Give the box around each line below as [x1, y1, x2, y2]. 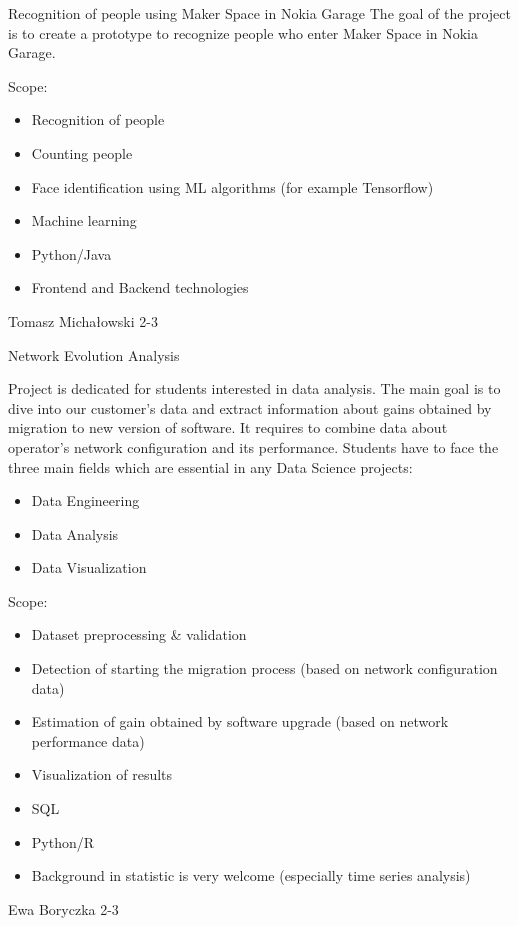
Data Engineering [31, 490, 140, 511]
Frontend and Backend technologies [31, 277, 249, 298]
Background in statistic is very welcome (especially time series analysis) [31, 865, 471, 886]
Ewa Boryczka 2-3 [8, 898, 119, 919]
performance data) [31, 730, 145, 751]
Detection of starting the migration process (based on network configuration [31, 658, 498, 679]
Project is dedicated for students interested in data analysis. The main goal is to [8, 378, 501, 399]
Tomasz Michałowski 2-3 [8, 310, 158, 331]
